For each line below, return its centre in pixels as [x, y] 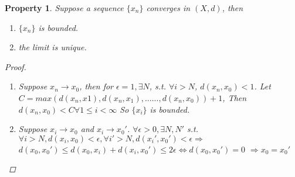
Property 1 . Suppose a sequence [64, 8]
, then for [96, 86]
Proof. [16, 66]
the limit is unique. [52, 47]
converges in [168, 8]
